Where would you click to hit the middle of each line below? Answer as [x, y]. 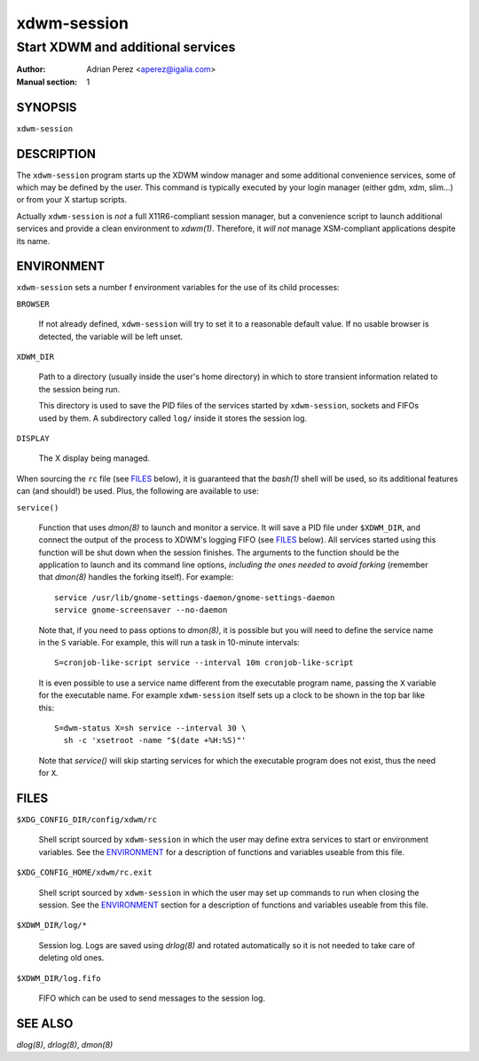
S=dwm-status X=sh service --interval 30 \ [150, 728]
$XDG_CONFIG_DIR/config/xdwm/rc [86, 820]
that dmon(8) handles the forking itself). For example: [136, 577]
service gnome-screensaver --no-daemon [141, 610]
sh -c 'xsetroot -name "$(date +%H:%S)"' [155, 740]
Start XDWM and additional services [126, 47]
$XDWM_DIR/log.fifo [59, 978]
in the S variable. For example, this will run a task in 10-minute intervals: [169, 643]
